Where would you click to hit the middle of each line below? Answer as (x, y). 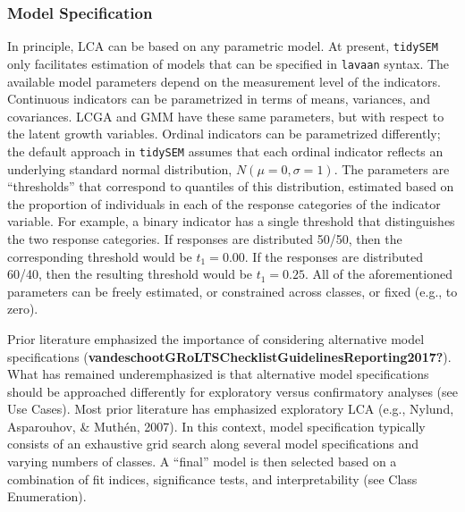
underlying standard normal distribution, (120, 168)
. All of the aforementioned (379, 274)
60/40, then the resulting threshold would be (130, 274)
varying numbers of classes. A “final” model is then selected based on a (202, 462)
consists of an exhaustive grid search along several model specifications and (213, 444)
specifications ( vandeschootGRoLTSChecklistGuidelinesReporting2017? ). (229, 356)
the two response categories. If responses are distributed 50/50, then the (205, 238)
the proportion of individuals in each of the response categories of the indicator (224, 203)
